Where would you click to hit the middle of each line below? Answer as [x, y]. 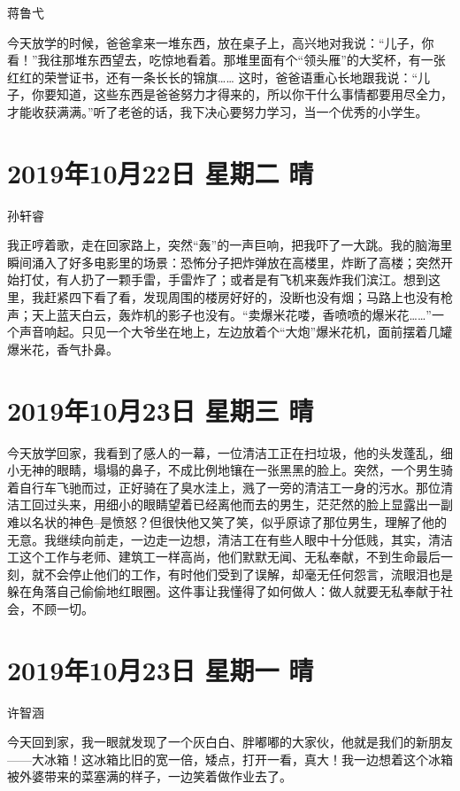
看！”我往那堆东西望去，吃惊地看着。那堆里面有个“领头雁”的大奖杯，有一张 [226, 60]
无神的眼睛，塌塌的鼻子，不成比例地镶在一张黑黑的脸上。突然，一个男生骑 [236, 470]
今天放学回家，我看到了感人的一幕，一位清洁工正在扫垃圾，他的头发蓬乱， [224, 452]
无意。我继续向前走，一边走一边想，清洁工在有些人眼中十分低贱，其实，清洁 [230, 539]
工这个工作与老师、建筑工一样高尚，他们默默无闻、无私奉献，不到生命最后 [224, 557]
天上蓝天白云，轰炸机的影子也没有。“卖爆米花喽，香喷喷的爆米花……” [231, 314]
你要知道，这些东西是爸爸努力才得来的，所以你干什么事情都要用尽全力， [242, 94]
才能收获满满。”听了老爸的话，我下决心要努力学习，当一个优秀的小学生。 [218, 111]
